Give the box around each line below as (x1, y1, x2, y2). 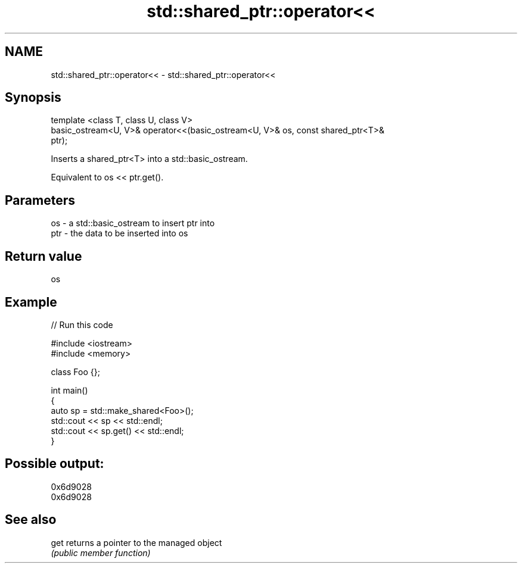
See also (5, 512, 57, 528)
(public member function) (51, 547, 151, 558)
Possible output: (5, 456, 104, 472)
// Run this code (51, 319, 113, 330)
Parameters (5, 192, 75, 208)
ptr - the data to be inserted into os (51, 228, 188, 239)
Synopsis (5, 90, 61, 105)
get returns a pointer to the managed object (51, 537, 222, 548)
